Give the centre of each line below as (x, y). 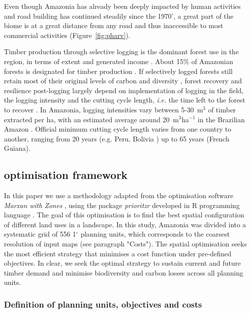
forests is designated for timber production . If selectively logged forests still (118, 71)
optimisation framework (66, 175)
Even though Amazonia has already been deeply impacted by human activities (123, 6)
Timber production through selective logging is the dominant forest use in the (121, 52)
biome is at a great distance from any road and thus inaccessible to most (114, 25)
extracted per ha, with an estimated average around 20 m (92, 119)
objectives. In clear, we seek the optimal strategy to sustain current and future (123, 263)
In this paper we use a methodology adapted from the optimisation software (119, 195)
